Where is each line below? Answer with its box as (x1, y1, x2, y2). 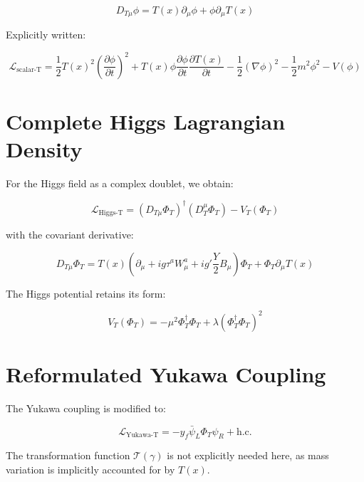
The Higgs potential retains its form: (6, 285, 166, 300)
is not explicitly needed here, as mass (167, 448, 329, 463)
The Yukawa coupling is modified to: (6, 400, 166, 415)
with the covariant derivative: (6, 226, 134, 241)
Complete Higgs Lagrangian (6, 106, 286, 135)
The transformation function (6, 448, 130, 463)
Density (6, 134, 83, 163)
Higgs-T (98, 209, 123, 217)
